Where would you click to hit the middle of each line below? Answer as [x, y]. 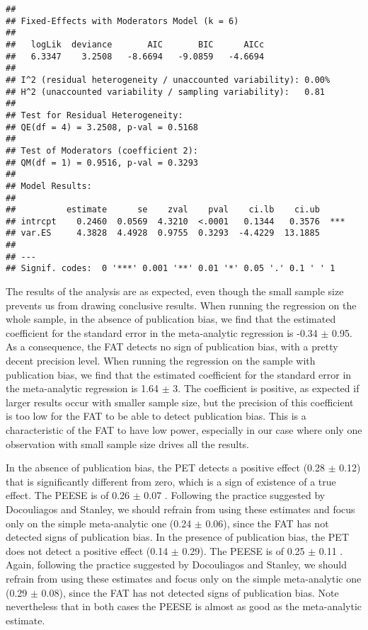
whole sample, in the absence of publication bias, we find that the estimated [171, 319]
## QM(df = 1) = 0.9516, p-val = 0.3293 [102, 162]
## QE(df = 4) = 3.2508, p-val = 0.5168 [102, 127]
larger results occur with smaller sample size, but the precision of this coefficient [180, 402]
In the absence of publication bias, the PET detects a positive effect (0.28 [165, 468]
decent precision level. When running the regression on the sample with [161, 361]
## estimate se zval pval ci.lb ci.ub [163, 210]
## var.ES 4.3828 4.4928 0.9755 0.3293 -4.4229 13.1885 [163, 233]
